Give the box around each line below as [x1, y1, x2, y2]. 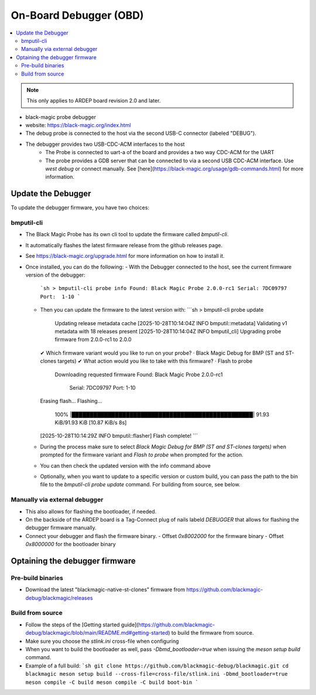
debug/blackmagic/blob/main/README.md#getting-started [25, 629, 169, 636]
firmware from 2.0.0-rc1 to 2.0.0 [54, 336, 132, 343]
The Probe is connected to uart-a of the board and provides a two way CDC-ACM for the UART [45, 149, 274, 156]
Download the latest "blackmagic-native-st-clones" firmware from [25, 586, 186, 593]
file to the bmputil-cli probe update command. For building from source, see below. [40, 481, 241, 488]
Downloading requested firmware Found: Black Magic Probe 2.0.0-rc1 [54, 371, 223, 378]
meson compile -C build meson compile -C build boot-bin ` [25, 679, 199, 686]
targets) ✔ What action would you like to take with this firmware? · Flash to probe [57, 357, 253, 364]
